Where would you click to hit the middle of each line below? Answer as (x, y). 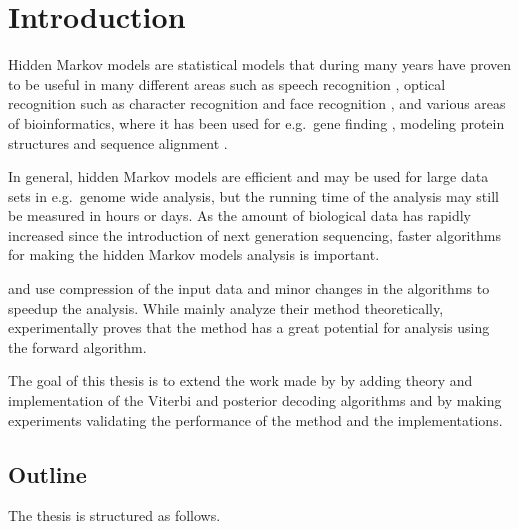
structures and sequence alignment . (118, 142)
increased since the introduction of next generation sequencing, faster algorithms (254, 234)
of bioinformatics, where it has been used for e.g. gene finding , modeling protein (256, 122)
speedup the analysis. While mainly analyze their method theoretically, (226, 307)
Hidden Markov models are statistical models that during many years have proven (260, 64)
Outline (47, 473)
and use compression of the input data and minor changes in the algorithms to (249, 288)
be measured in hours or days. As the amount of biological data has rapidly (239, 215)
